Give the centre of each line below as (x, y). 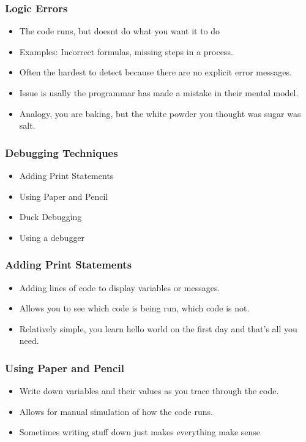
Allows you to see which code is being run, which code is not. (134, 308)
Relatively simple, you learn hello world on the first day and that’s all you (158, 328)
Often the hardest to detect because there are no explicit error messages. (155, 72)
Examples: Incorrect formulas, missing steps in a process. (126, 51)
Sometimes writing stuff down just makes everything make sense (140, 432)
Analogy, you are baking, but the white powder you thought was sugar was (160, 113)
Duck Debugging (50, 217)
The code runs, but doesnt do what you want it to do (120, 31)
